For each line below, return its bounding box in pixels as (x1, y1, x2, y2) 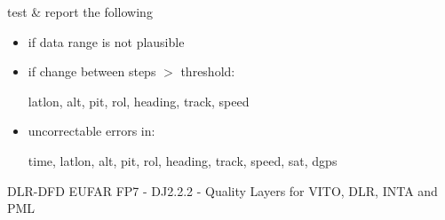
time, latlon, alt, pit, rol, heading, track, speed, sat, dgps (28, 151, 338, 169)
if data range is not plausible (28, 32, 185, 51)
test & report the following (7, 3, 153, 20)
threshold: (180, 62, 235, 81)
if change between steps (28, 62, 156, 81)
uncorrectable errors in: (28, 122, 155, 140)
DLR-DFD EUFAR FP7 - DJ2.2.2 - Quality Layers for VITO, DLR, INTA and (7, 181, 438, 200)
